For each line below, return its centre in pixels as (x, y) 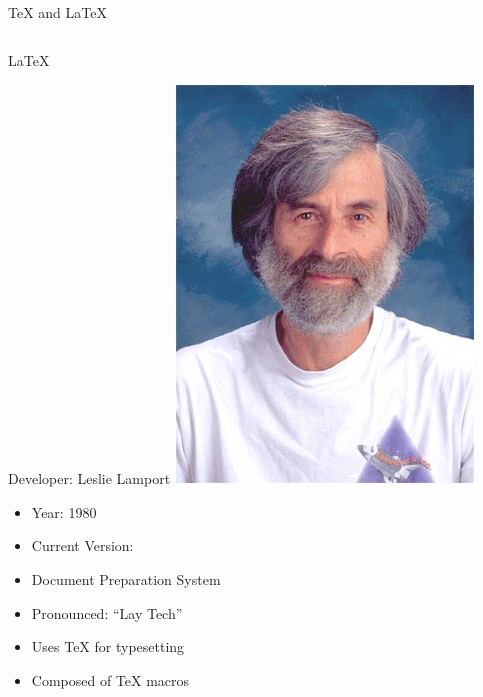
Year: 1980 (64, 511)
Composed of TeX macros (110, 679)
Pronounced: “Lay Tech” (107, 612)
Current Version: (82, 545)
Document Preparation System (126, 578)
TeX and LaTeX (57, 12)
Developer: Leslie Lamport (89, 478)
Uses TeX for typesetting (108, 646)
